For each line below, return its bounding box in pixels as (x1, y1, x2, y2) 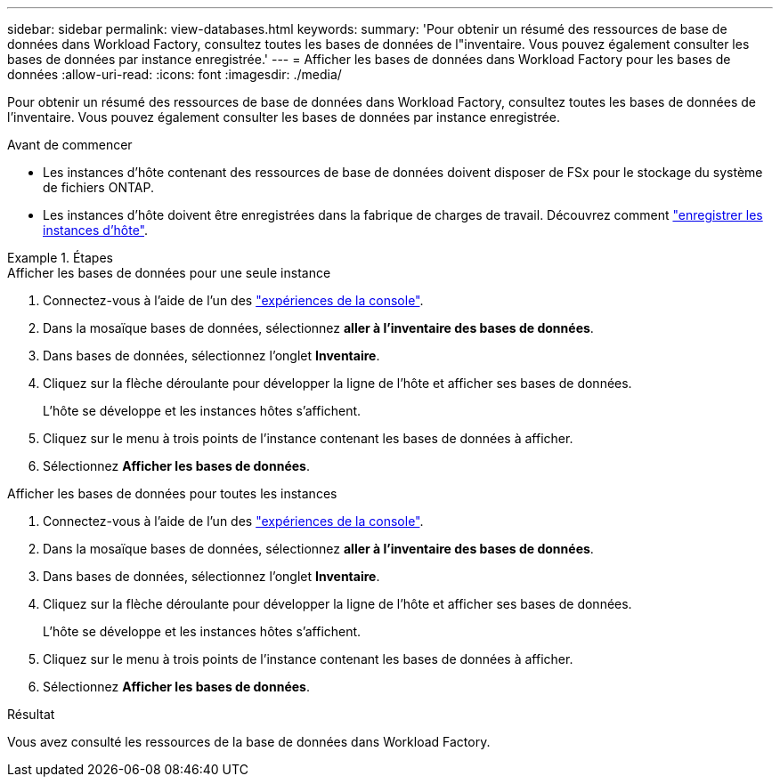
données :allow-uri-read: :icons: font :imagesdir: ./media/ (7, 67, 342, 82)
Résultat (7, 707, 55, 722)
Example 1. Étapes (7, 250, 113, 265)
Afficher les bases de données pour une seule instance (7, 265, 331, 280)
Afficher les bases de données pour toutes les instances (7, 486, 337, 501)
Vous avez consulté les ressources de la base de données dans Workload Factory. (7, 734, 491, 749)
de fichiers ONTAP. (43, 180, 154, 195)
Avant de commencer (7, 137, 133, 152)
